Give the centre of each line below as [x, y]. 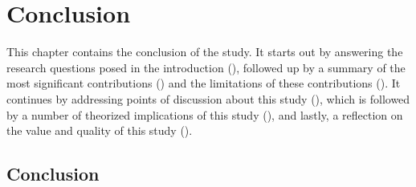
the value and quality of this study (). [100, 130]
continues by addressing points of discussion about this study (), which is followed [208, 98]
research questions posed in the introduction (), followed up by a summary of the [206, 67]
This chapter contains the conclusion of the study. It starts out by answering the [205, 52]
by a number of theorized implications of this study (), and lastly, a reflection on [205, 114]
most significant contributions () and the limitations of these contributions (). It [204, 83]
